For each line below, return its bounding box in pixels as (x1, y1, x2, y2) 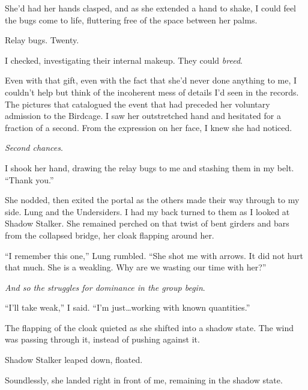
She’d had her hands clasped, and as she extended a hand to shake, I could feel (5, 2, 296, 14)
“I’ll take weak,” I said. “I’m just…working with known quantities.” (5, 301, 250, 314)
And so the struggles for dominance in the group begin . (5, 281, 205, 293)
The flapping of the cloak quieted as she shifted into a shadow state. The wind (5, 321, 294, 334)
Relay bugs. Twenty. (5, 34, 79, 46)
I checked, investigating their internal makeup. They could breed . (5, 53, 243, 66)
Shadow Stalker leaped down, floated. (5, 353, 143, 366)
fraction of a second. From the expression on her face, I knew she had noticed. (5, 121, 292, 133)
